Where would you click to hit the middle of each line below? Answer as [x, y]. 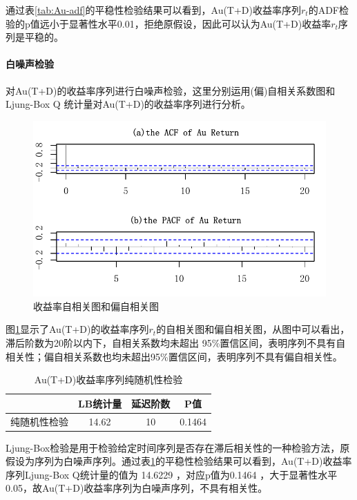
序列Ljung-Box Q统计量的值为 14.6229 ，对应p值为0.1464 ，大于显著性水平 [172, 474]
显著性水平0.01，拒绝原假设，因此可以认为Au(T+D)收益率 [200, 23]
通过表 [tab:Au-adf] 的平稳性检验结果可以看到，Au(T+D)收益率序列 [154, 10]
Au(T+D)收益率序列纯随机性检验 [108, 379]
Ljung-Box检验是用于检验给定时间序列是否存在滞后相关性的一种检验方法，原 [178, 447]
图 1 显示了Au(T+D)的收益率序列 [77, 329]
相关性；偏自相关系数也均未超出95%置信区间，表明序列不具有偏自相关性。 [174, 356]
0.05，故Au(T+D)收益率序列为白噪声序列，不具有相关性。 [137, 488]
